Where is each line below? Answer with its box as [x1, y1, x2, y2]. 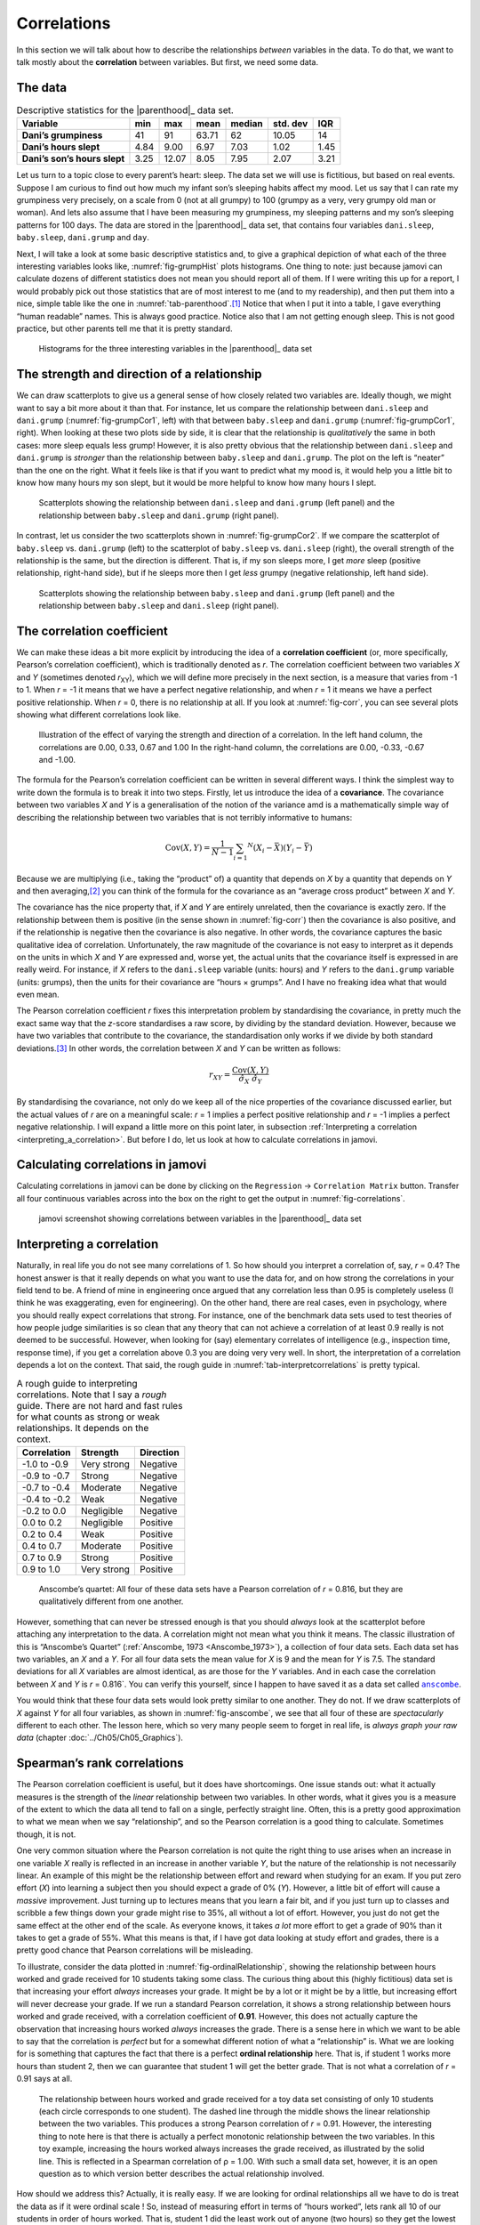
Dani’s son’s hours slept [21, 152, 125, 165]
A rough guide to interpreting [16, 1377, 138, 1389]
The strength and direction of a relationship [16, 367, 262, 382]
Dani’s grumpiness [21, 129, 103, 142]
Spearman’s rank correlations [16, 1756, 184, 1771]
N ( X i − [247, 841, 273, 854]
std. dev [272, 117, 308, 130]
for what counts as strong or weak [16, 1411, 160, 1423]
